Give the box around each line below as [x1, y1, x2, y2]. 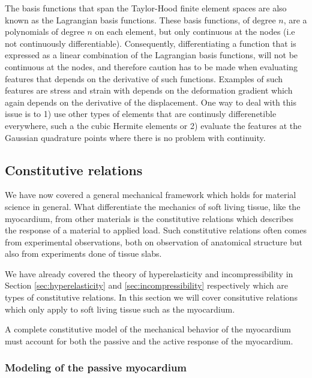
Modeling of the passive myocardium [5, 360, 187, 375]
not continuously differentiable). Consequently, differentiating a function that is [5, 37, 296, 49]
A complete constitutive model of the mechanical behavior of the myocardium [5, 323, 291, 335]
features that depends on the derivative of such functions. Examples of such [5, 72, 283, 85]
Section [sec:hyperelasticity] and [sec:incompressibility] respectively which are [5, 279, 288, 292]
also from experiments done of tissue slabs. [5, 247, 162, 260]
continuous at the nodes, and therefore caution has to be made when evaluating [5, 60, 298, 73]
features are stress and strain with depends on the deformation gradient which [5, 84, 293, 97]
